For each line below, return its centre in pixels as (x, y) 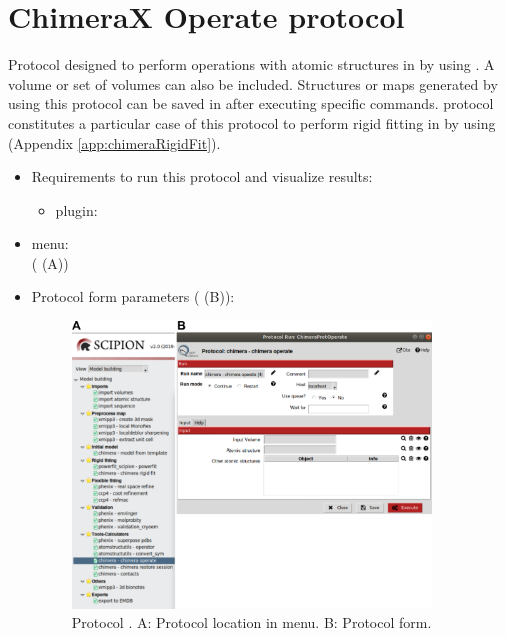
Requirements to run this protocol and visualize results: (202, 176)
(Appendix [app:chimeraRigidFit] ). (114, 142)
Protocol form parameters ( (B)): (133, 296)
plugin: (76, 209)
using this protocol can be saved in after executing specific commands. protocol (251, 103)
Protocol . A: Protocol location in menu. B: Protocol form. (251, 622)
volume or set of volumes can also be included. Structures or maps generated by (253, 83)
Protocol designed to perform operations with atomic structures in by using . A (251, 64)
